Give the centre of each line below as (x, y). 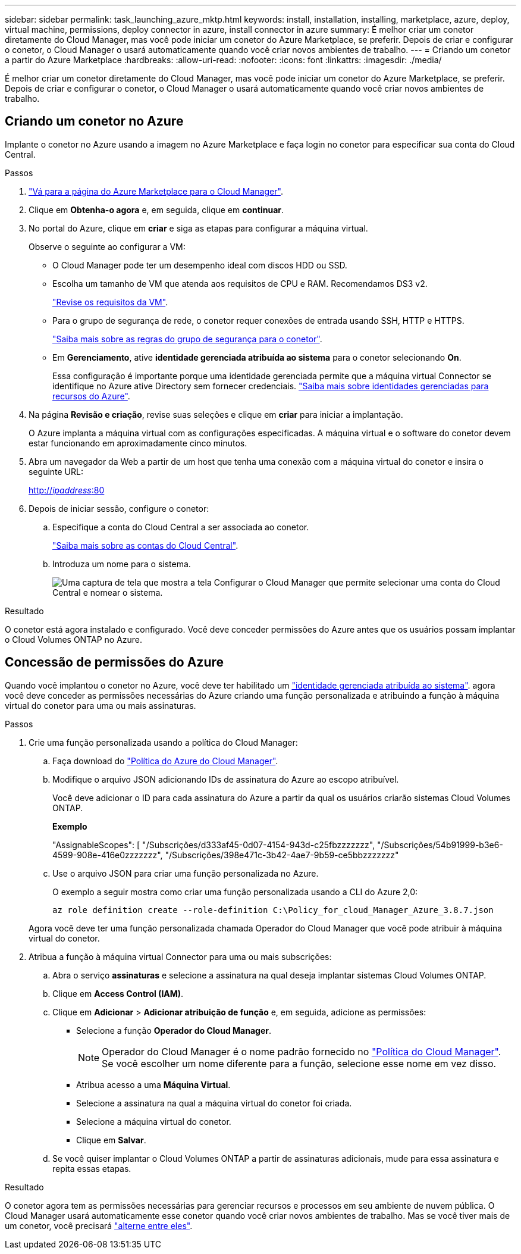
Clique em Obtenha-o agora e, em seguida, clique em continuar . (156, 209)
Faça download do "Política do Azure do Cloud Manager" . (165, 761)
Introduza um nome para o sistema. (122, 564)
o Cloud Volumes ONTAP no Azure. (74, 639)
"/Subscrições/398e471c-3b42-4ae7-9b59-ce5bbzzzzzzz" (282, 855)
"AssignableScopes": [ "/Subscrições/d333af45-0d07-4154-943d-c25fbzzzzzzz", (214, 845)
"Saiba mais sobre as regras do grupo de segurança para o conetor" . (187, 339)
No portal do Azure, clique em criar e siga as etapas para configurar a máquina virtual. (198, 228)
